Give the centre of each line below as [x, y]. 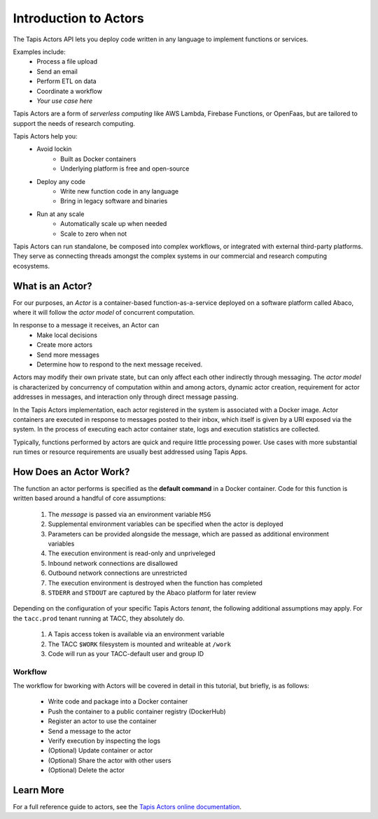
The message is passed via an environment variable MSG [129, 514]
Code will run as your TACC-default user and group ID [126, 653]
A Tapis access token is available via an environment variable [136, 634]
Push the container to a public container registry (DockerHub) [137, 711]
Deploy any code [61, 181]
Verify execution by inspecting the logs [104, 741]
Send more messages [68, 355]
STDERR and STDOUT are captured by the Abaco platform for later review [152, 592]
